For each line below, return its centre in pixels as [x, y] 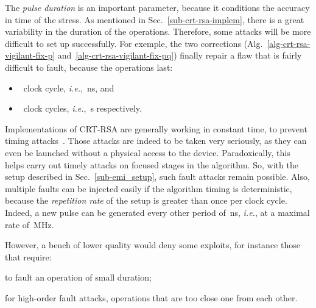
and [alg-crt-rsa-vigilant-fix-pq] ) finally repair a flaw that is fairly [180, 55]
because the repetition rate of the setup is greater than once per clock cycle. [146, 200]
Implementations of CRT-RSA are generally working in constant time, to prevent [156, 128]
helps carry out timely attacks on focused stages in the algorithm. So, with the [152, 164]
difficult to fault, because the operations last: [89, 67]
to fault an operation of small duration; [78, 277]
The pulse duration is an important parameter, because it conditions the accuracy [157, 7]
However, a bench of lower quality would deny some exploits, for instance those [153, 245]
